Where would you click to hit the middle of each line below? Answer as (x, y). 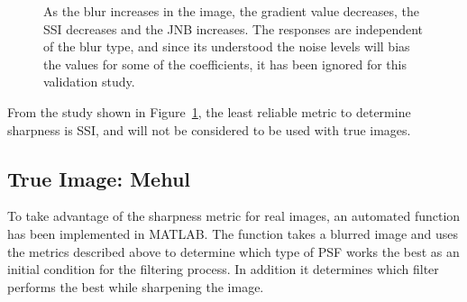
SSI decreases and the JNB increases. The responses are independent (233, 28)
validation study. (89, 82)
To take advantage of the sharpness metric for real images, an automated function (234, 216)
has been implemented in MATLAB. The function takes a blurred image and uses (233, 233)
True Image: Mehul (99, 178)
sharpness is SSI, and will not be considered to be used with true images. (209, 129)
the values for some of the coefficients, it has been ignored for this (225, 64)
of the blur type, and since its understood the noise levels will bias (227, 46)
